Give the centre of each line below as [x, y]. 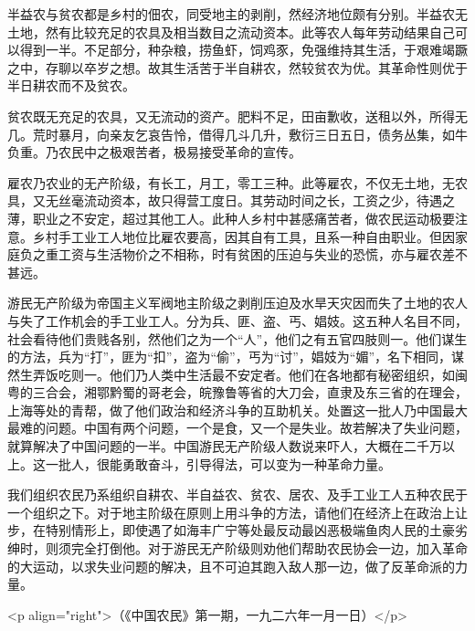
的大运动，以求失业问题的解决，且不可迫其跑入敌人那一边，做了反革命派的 [231, 566]
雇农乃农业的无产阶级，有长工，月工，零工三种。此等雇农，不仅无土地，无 [231, 182]
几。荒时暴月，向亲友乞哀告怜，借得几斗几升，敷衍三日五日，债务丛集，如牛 [237, 134]
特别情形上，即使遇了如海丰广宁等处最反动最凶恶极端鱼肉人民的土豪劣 [256, 530]
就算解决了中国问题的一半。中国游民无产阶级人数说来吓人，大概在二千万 [225, 446]
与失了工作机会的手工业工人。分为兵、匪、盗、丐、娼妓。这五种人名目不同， [237, 320]
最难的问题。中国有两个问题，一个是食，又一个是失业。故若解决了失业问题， [237, 428]
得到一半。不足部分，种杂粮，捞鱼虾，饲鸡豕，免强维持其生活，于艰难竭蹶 [243, 50]
